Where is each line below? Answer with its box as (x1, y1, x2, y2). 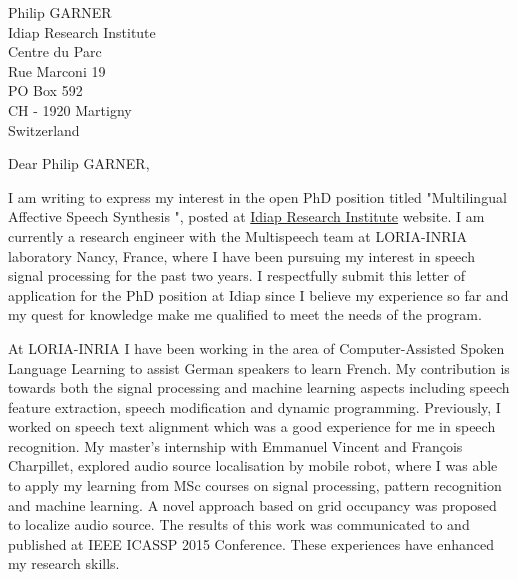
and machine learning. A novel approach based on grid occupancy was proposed (8, 494, 497, 515)
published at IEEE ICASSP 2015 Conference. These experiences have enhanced (8, 533, 495, 554)
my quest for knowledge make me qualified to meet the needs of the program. (8, 304, 482, 325)
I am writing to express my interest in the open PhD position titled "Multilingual (8, 186, 507, 207)
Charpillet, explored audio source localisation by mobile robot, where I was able (8, 455, 498, 476)
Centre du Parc (8, 41, 102, 62)
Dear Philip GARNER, (8, 153, 150, 174)
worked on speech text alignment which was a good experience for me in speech (8, 416, 496, 437)
